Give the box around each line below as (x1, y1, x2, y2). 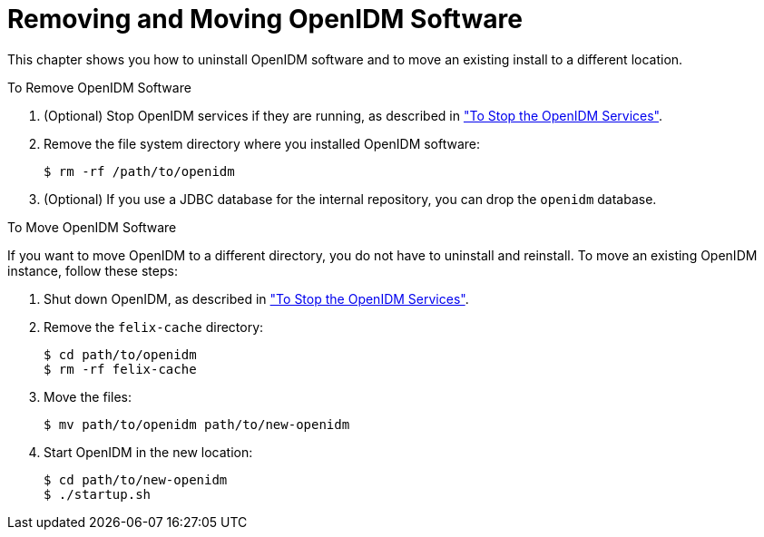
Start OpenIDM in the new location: (44, 444, 253, 460)
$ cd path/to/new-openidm (44, 472, 228, 487)
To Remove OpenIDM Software (7, 79, 191, 95)
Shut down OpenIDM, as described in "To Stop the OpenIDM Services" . (44, 290, 469, 307)
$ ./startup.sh (44, 486, 152, 502)
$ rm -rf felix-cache (44, 361, 197, 376)
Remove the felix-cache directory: (44, 318, 264, 335)
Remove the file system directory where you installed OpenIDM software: (44, 135, 481, 151)
